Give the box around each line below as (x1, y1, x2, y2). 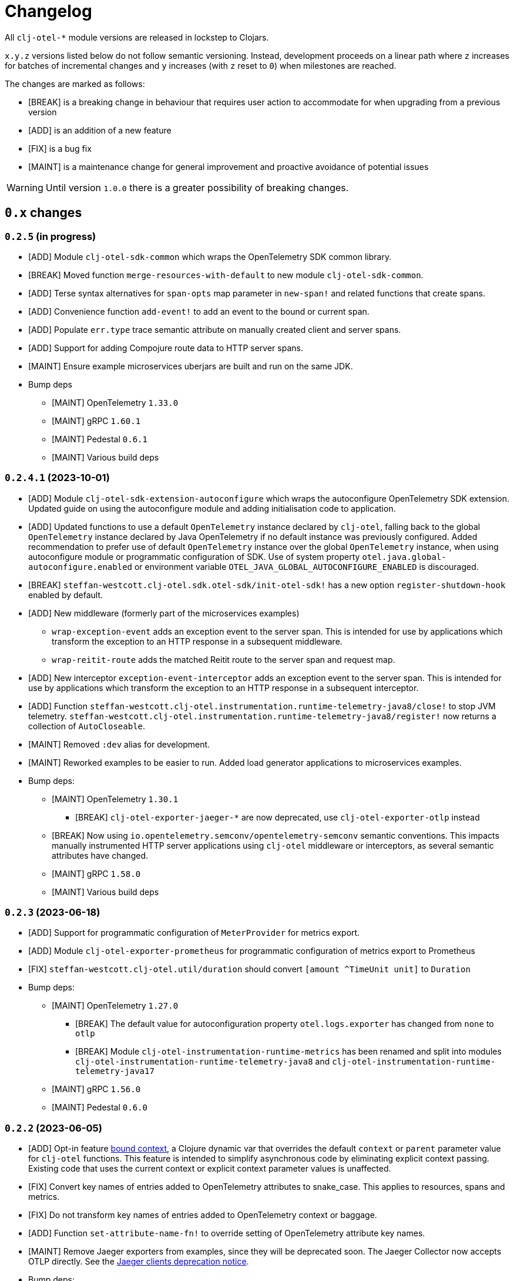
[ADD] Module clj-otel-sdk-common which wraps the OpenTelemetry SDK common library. (28, 251, 392, 262)
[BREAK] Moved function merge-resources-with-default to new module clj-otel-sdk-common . (28, 269, 424, 280)
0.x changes (5, 205, 82, 221)
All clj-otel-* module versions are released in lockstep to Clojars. (5, 32, 269, 42)
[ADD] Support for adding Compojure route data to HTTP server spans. (28, 342, 303, 353)
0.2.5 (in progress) (5, 230, 96, 242)
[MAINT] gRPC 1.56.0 (52, 1084, 141, 1095)
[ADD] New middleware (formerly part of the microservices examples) (28, 608, 300, 618)
